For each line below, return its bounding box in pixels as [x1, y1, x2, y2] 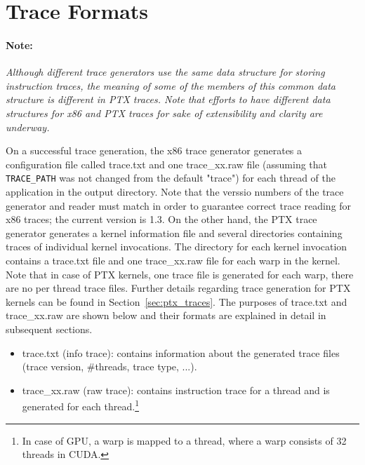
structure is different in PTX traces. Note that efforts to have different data [6, 92, 331, 107]
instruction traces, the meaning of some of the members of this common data [6, 78, 336, 93]
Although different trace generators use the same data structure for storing [6, 65, 325, 79]
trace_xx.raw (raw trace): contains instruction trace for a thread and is [22, 382, 330, 397]
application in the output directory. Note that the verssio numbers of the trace [6, 184, 344, 198]
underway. [6, 119, 50, 134]
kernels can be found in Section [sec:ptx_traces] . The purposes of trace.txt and [6, 294, 347, 309]
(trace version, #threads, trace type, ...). [22, 359, 197, 374]
